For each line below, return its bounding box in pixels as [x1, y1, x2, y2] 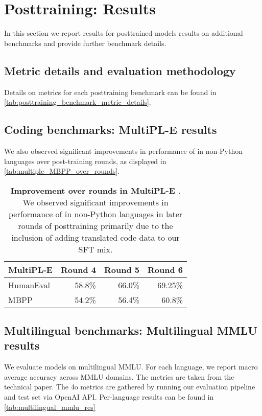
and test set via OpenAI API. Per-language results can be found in [4, 391, 214, 402]
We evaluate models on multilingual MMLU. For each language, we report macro [4, 361, 258, 372]
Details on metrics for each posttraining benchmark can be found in [4, 86, 217, 97]
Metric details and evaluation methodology [4, 62, 236, 78]
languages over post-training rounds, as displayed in [4, 155, 166, 166]
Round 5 [104, 263, 139, 275]
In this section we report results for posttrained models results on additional [4, 28, 243, 38]
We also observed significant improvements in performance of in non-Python [4, 145, 243, 156]
